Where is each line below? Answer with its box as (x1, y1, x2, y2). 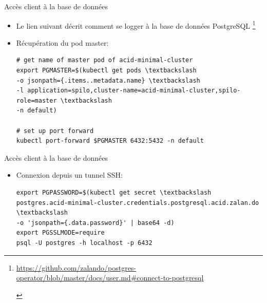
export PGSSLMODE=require (16, 229, 105, 237)
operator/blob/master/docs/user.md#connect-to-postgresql (16, 272, 204, 283)
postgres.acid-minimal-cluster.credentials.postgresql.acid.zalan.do (16, 199, 259, 206)
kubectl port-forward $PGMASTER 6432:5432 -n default (16, 137, 204, 145)
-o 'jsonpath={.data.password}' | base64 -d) (16, 219, 175, 226)
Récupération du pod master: (16, 37, 109, 48)
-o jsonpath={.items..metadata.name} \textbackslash (16, 77, 200, 84)
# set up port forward (16, 127, 94, 135)
